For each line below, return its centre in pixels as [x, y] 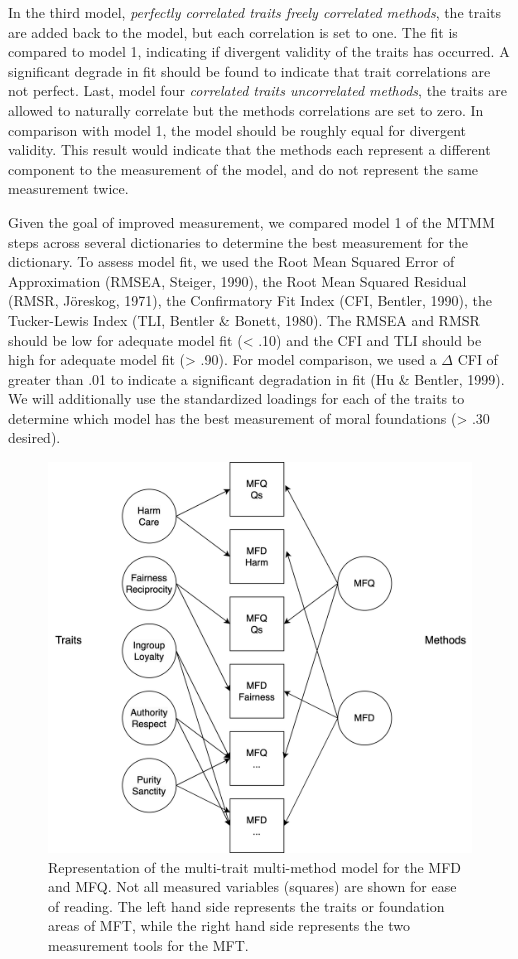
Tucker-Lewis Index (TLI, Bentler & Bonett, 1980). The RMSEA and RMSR [244, 319]
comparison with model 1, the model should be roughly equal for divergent [237, 129]
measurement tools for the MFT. [148, 944]
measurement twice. [68, 188]
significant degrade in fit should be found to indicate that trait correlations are [249, 70]
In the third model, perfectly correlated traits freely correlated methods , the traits [255, 12]
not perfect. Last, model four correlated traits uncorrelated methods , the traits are [257, 90]
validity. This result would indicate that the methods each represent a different [249, 149]
